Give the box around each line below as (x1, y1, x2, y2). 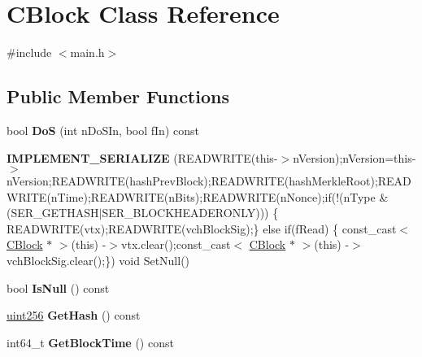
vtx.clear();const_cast (121, 236, 231, 253)
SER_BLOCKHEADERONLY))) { (102, 204, 279, 221)
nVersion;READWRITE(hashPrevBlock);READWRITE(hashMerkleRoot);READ (7, 172, 411, 189)
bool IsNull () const (7, 279, 110, 296)
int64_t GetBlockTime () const (7, 333, 174, 350)
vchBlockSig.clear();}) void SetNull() (7, 252, 190, 269)
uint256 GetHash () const (7, 307, 141, 324)
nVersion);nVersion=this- (293, 149, 416, 166)
